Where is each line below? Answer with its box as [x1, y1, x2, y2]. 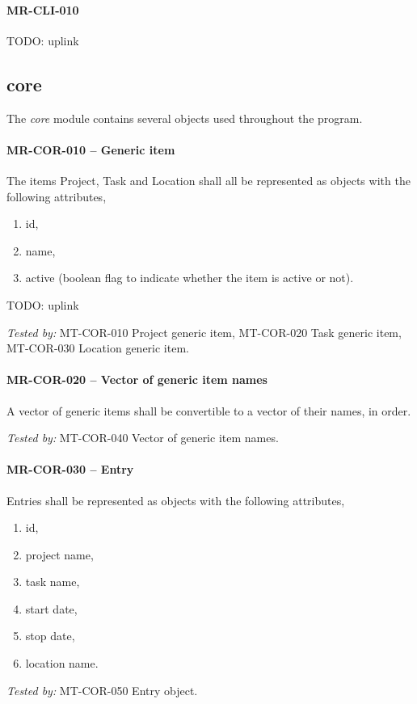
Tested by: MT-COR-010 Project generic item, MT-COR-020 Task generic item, [6, 323, 402, 340]
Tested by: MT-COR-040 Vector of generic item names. [6, 429, 279, 446]
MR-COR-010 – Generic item [6, 141, 175, 158]
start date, [25, 600, 78, 617]
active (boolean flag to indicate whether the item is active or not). [25, 269, 354, 286]
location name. [25, 655, 99, 672]
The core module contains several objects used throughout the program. [6, 109, 363, 126]
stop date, [25, 627, 75, 644]
